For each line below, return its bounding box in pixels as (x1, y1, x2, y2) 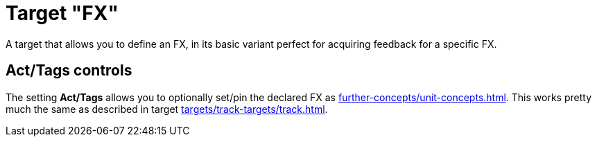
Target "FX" (6, 1, 119, 25)
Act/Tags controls (6, 62, 132, 80)
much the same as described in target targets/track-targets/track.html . (6, 103, 328, 115)
